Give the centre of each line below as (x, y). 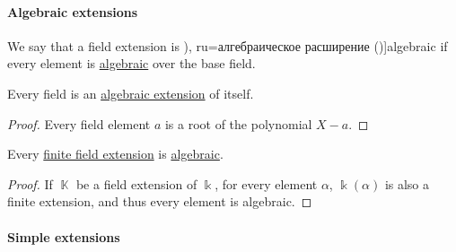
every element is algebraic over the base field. (132, 63)
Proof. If (30, 183)
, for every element (266, 183)
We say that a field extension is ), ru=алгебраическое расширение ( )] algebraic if (228, 45)
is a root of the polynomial (238, 123)
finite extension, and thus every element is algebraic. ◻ (160, 201)
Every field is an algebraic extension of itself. (131, 93)
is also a (407, 183)
